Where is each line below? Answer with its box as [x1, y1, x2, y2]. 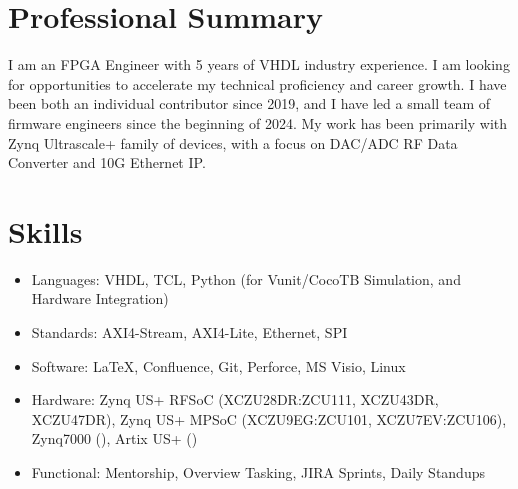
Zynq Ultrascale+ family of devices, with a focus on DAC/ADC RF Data [8, 132, 458, 153]
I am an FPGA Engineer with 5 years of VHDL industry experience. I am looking [8, 54, 510, 75]
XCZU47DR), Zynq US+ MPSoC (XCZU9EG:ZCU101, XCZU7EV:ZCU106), [31, 408, 507, 429]
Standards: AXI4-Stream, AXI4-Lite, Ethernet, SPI [31, 322, 348, 342]
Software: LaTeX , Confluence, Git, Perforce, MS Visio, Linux [31, 355, 406, 376]
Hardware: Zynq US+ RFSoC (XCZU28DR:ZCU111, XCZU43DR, [31, 389, 439, 410]
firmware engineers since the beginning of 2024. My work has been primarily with [8, 112, 508, 133]
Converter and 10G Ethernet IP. [8, 152, 206, 173]
